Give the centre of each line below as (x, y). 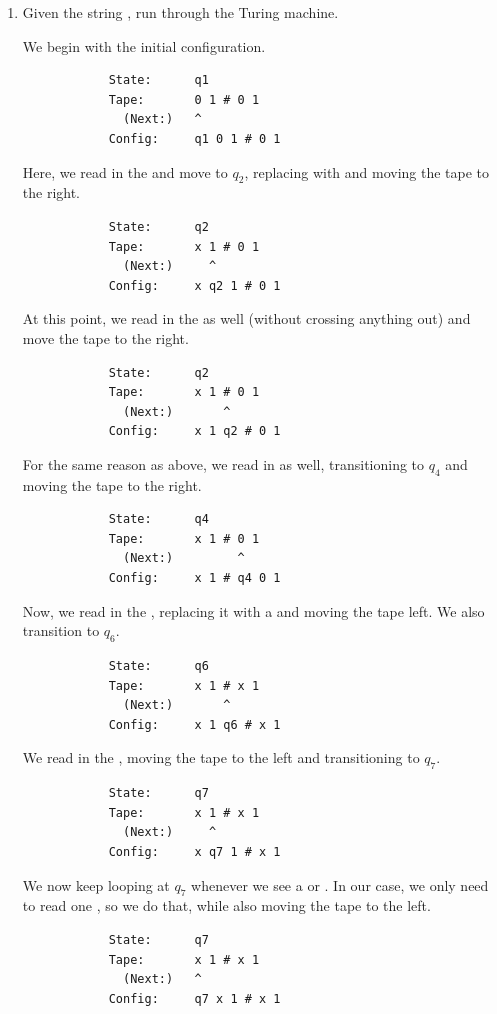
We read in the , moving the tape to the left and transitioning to (221, 757)
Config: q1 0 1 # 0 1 (194, 138)
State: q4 (158, 519)
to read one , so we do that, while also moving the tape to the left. (226, 905)
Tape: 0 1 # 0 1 (184, 99)
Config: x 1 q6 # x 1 (194, 724)
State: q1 (158, 80)
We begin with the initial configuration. (144, 45)
